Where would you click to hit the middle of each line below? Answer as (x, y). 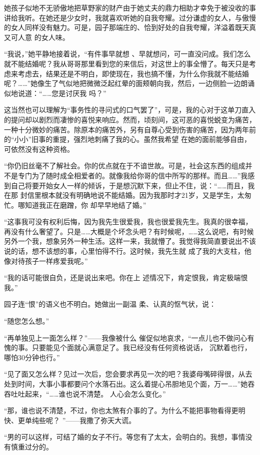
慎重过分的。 (32, 446)
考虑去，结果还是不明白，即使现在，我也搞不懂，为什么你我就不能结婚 (133, 73)
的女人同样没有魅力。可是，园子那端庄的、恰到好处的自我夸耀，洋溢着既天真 (130, 27)
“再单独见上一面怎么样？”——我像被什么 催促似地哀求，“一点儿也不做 (119, 337)
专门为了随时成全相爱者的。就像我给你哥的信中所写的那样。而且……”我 (133, 175)
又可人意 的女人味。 (37, 37)
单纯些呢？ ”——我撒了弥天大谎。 (80, 420)
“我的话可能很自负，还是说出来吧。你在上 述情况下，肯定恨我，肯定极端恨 (126, 277)
